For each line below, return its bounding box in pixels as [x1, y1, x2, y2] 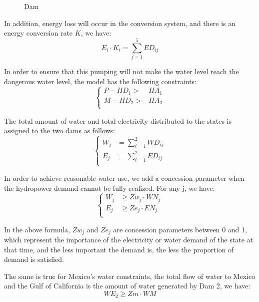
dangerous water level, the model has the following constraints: [4, 76, 197, 86]
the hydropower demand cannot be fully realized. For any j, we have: [4, 182, 215, 193]
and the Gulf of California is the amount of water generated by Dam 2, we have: [4, 280, 250, 291]
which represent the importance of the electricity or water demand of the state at [4, 234, 253, 245]
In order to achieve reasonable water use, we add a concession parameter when [4, 172, 245, 183]
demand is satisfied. [4, 254, 64, 264]
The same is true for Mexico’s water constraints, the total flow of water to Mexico [4, 270, 255, 281]
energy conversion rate [4, 28, 73, 38]
